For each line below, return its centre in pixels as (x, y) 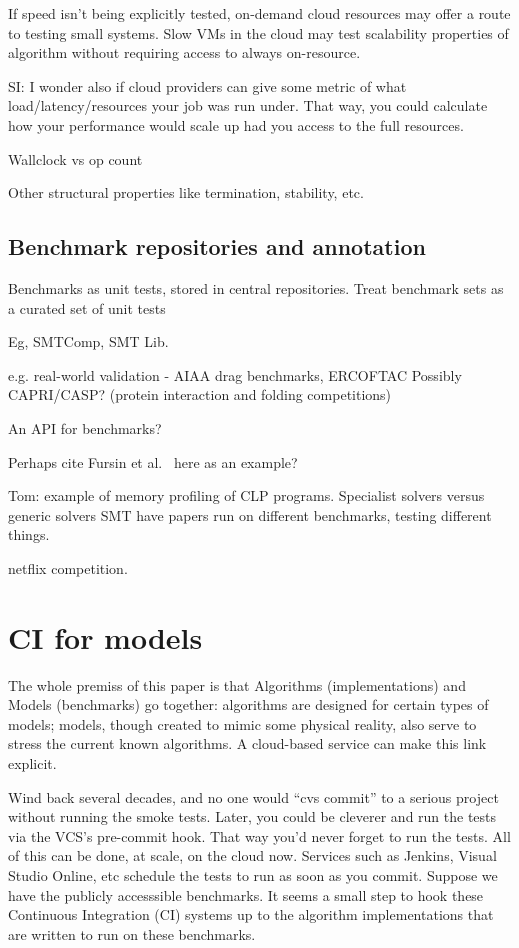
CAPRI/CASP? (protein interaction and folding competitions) (200, 394)
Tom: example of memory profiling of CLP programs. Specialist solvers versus (246, 495)
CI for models (105, 636)
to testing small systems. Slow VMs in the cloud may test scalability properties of (258, 32)
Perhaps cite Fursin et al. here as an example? (153, 461)
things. (29, 534)
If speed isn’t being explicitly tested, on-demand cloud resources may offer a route (259, 13)
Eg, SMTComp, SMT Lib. (88, 341)
